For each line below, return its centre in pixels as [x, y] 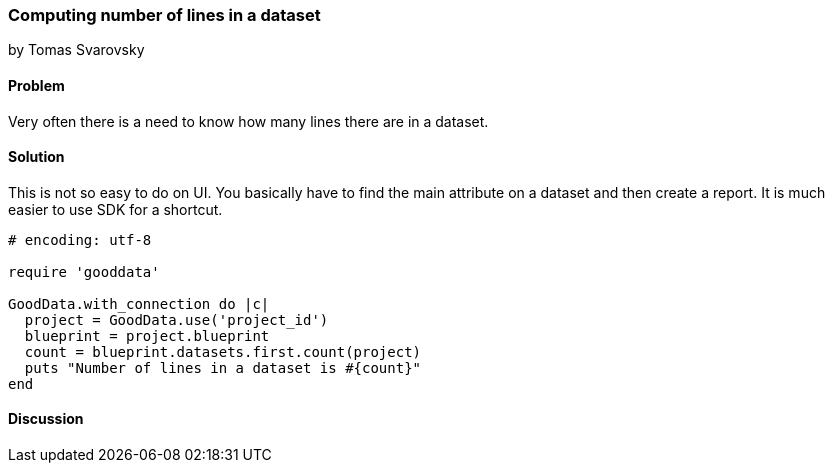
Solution [36, 157]
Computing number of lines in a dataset [164, 15]
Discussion [46, 419]
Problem [36, 85]
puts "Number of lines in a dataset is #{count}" [223, 367]
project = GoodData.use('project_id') [176, 319]
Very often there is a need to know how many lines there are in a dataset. [248, 121]
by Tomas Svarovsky [76, 50]
